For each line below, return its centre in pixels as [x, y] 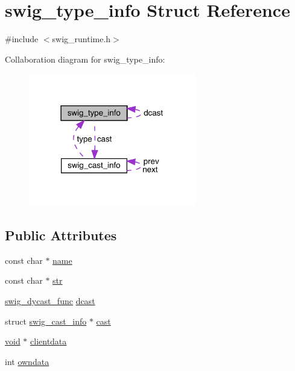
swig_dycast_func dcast [50, 301]
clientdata [49, 341]
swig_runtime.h [81, 39]
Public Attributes [61, 235]
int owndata [27, 361]
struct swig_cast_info [46, 321]
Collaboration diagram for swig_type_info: [85, 59]
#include [22, 39]
